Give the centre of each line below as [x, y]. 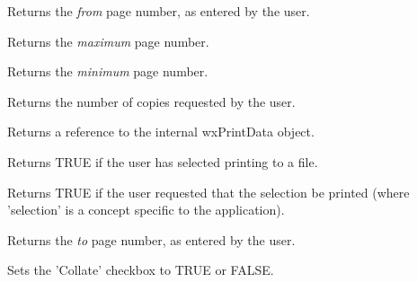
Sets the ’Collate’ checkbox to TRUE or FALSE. [141, 270]
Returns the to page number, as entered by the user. [151, 239]
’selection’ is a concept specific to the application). [146, 210]
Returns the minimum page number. [108, 71]
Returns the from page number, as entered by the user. [159, 11]
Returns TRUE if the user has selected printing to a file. [163, 161]
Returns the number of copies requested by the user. [151, 101]
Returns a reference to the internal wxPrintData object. [161, 132]
